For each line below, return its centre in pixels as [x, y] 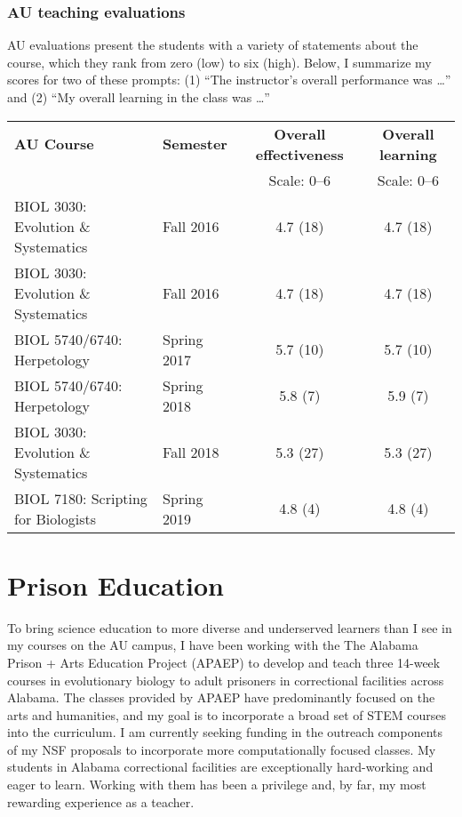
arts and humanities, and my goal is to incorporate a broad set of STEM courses [227, 714]
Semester [195, 144]
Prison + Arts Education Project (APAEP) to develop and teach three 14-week [224, 662]
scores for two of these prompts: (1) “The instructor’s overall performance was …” [229, 80]
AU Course [54, 144]
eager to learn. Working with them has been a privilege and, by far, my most [217, 785]
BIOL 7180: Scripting [81, 498]
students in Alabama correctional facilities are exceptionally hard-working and [220, 767]
